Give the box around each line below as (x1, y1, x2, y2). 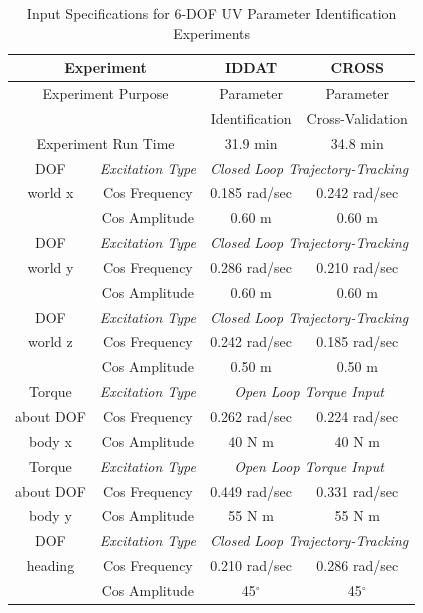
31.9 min (224, 132, 278, 153)
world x (27, 182, 74, 203)
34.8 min (330, 132, 384, 153)
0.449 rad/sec (210, 480, 292, 501)
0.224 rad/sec (316, 406, 399, 426)
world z (28, 331, 73, 352)
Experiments (173, 22, 251, 43)
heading (26, 555, 75, 576)
